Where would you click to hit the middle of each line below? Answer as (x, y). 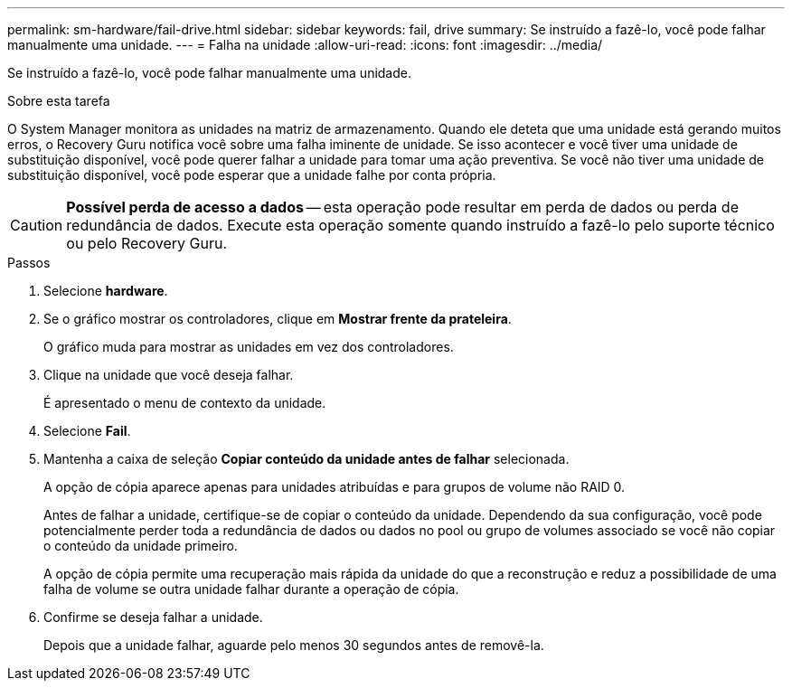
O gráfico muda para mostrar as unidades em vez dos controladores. (249, 347)
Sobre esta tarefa (59, 101)
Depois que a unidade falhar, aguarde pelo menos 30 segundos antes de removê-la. (294, 645)
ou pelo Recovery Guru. (147, 243)
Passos (29, 263)
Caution (37, 225)
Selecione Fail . (87, 431)
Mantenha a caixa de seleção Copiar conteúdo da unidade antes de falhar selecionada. (306, 459)
